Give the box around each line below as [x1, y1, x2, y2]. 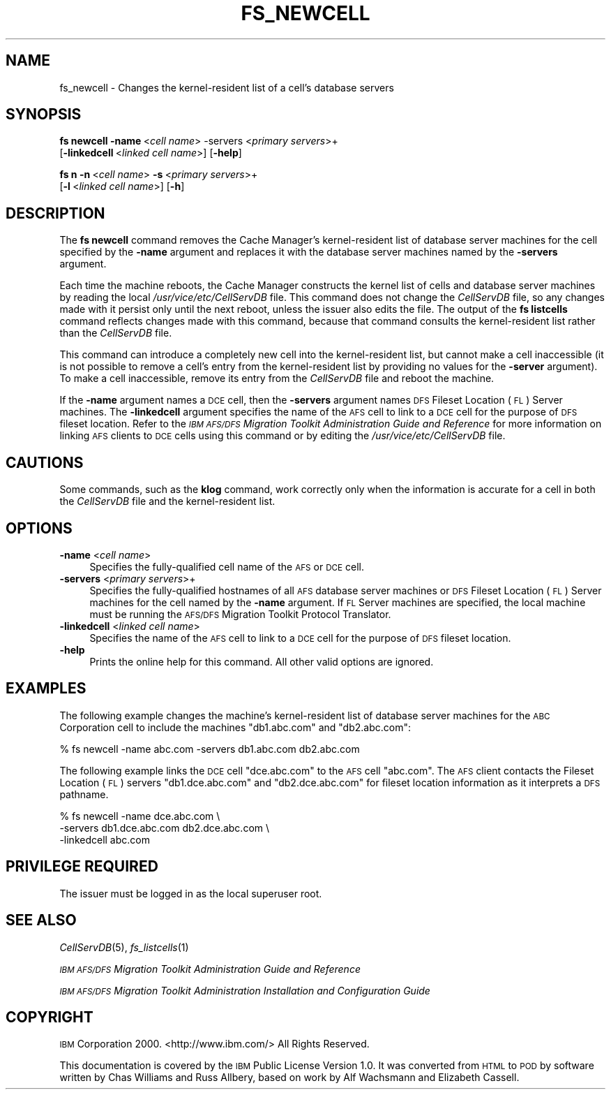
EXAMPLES [6, 679, 86, 698]
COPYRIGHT [6, 1008, 93, 1026]
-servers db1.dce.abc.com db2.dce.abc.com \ [59, 821, 270, 834]
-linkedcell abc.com [59, 833, 150, 846]
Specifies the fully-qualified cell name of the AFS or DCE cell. [89, 560, 364, 573]
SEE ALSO [6, 911, 77, 929]
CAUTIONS [6, 453, 84, 471]
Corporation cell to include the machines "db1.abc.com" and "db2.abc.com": [59, 721, 411, 733]
